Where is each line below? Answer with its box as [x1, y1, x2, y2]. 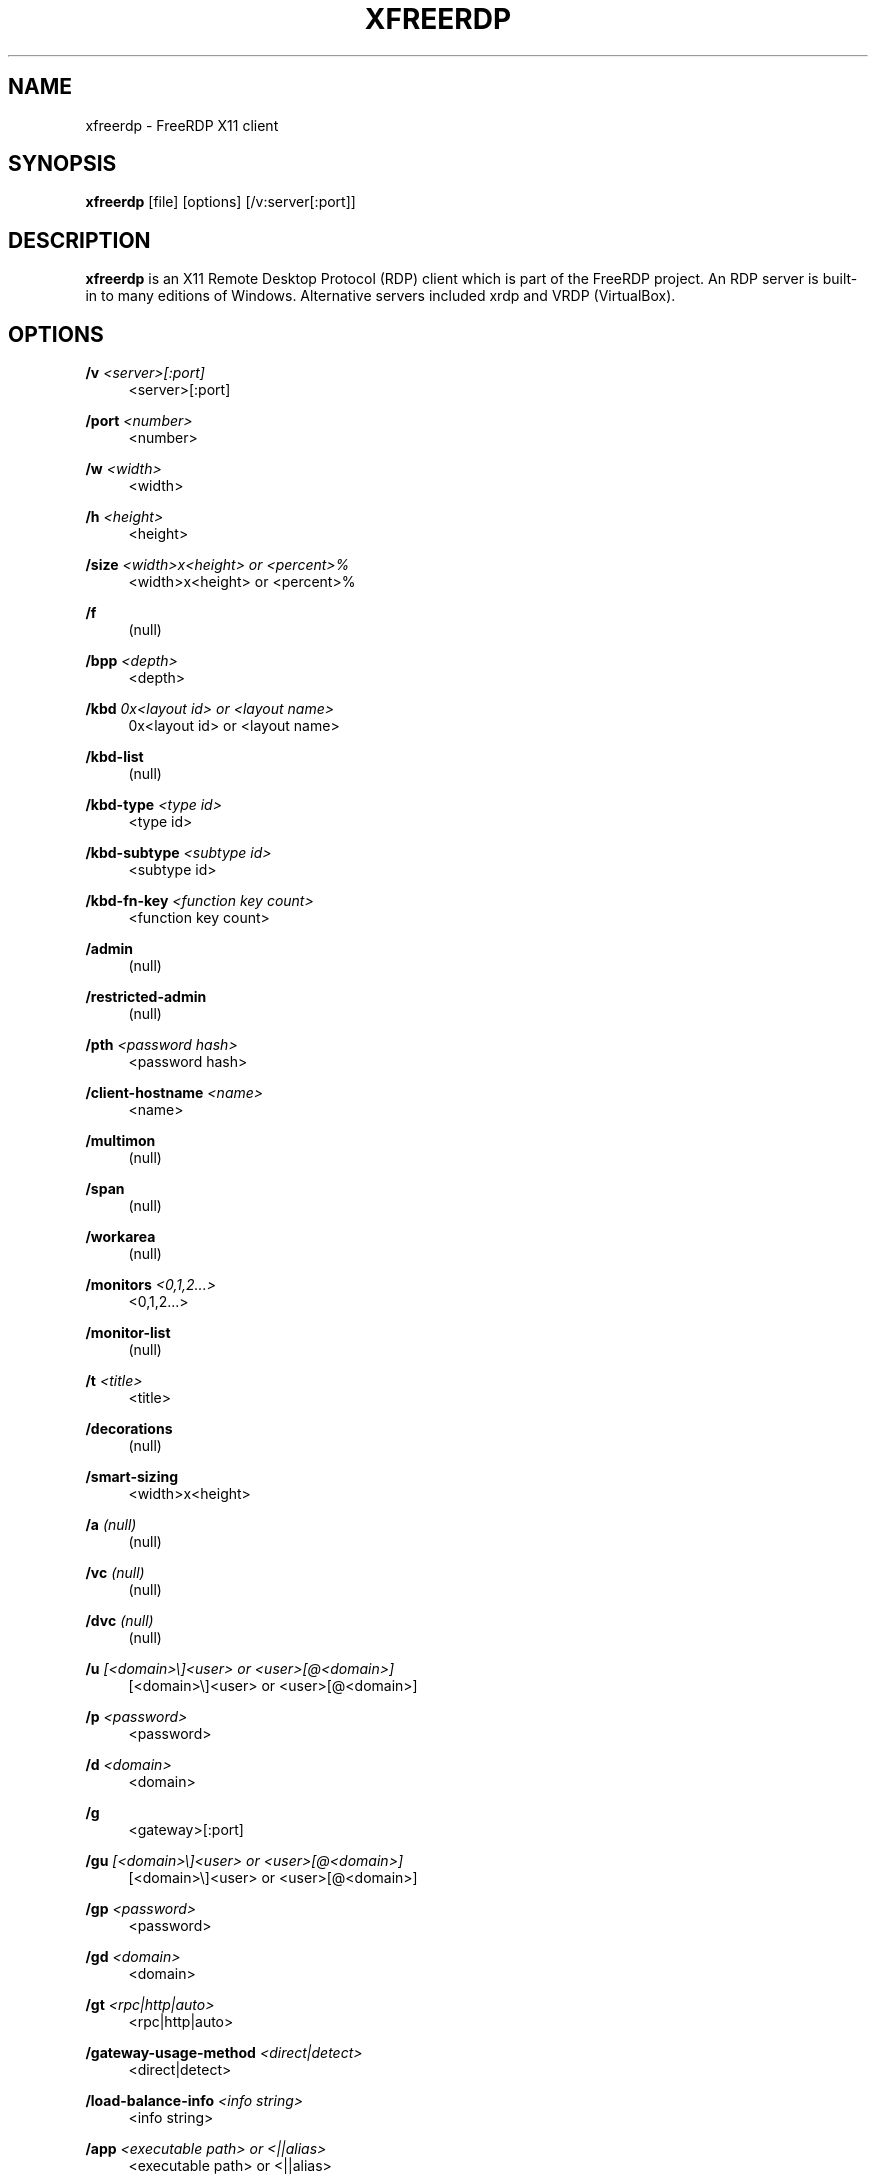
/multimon [85, 1132, 156, 1150]
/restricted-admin [85, 988, 207, 1006]
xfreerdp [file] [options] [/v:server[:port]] [85, 193, 356, 211]
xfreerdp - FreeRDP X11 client [85, 116, 279, 134]
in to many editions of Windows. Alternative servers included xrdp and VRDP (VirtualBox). [85, 287, 676, 305]
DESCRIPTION [8, 227, 151, 253]
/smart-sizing [85, 1468, 178, 1486]
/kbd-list [85, 748, 144, 766]
